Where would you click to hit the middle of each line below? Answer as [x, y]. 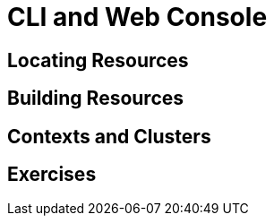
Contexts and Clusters [109, 136]
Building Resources [96, 99]
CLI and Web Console [137, 17]
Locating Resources [98, 60]
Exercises [52, 175]
